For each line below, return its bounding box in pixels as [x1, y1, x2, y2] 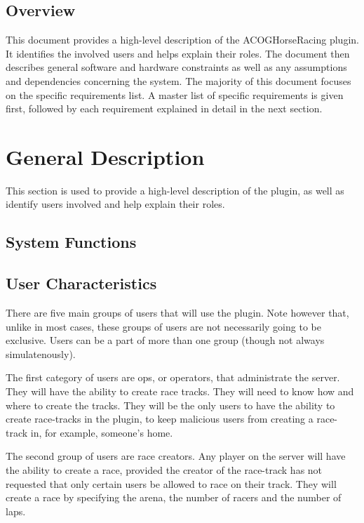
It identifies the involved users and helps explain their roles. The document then [6, 46, 350, 60]
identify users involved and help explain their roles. [6, 197, 225, 211]
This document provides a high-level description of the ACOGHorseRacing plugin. [6, 32, 359, 47]
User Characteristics [6, 272, 157, 294]
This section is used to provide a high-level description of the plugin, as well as [6, 183, 344, 197]
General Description [6, 142, 205, 171]
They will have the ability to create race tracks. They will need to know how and [6, 384, 354, 399]
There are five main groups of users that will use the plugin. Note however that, [6, 305, 349, 320]
